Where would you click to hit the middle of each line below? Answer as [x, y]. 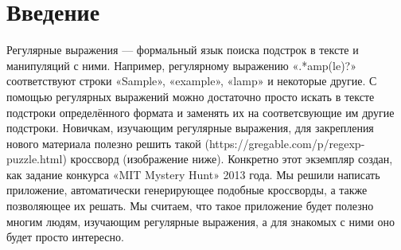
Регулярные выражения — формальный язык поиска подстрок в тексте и [183, 50]
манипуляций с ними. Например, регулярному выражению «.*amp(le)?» [181, 65]
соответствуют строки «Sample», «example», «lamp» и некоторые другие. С [192, 81]
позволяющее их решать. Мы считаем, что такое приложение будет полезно [190, 206]
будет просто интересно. [65, 237]
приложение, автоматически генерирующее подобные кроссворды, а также [187, 190]
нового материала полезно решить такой [104, 143]
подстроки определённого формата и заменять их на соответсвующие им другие [200, 112]
